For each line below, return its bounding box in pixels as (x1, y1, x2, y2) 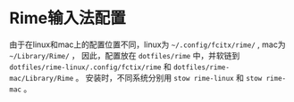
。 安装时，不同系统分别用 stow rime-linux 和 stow (75, 72, 263, 82)
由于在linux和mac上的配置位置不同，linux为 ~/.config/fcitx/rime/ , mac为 (9, 39, 286, 50)
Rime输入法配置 (9, 8, 127, 28)
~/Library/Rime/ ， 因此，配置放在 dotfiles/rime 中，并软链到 (9, 50, 240, 60)
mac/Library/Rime (9, 74, 74, 82)
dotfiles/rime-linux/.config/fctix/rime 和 (9, 61, 172, 72)
